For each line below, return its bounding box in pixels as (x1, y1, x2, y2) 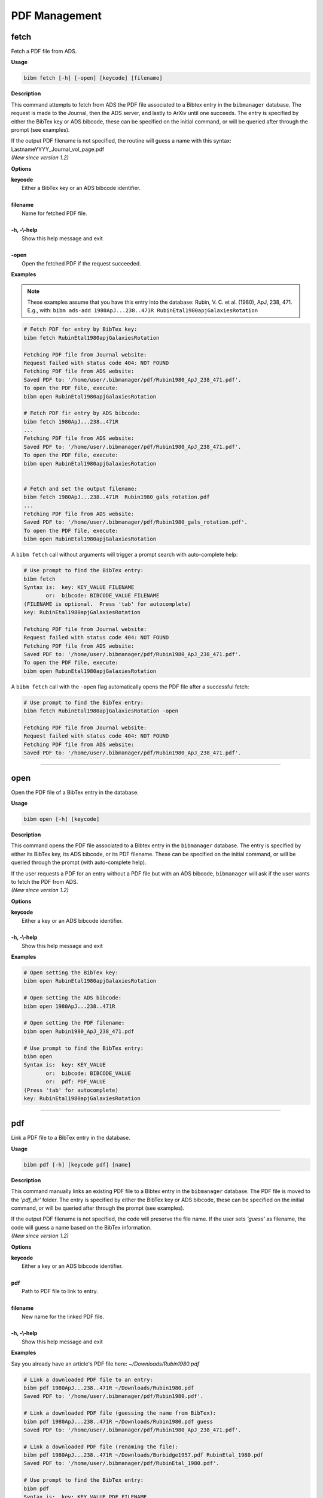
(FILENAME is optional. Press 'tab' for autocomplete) (23, 600, 191, 608)
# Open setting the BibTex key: (23, 970, 119, 976)
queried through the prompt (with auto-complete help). (11, 859, 147, 866)
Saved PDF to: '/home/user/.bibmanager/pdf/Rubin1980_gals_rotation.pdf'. (23, 519, 248, 525)
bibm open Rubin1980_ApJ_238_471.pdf (23, 1028, 135, 1035)
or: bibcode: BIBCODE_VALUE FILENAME (45, 592, 160, 599)
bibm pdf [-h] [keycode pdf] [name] (23, 1161, 132, 1168)
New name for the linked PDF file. (22, 1313, 105, 1320)
